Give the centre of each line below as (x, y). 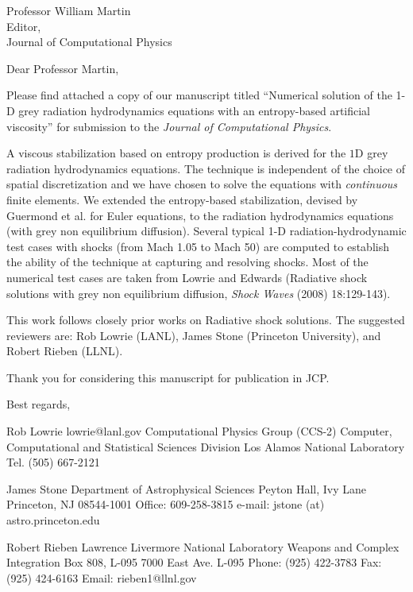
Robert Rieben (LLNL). (65, 351)
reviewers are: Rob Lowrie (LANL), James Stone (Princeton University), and (194, 335)
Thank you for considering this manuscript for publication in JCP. (168, 377)
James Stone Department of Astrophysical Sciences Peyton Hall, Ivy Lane (187, 488)
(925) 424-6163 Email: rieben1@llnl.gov (102, 577)
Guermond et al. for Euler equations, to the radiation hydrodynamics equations (200, 215)
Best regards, (39, 404)
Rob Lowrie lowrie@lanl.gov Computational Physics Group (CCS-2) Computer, (199, 431)
